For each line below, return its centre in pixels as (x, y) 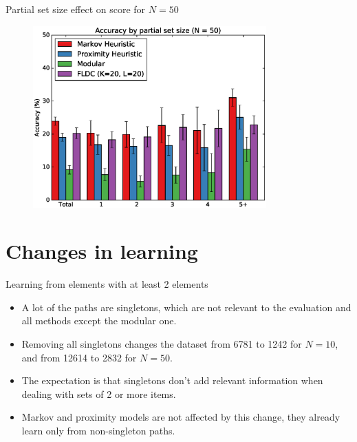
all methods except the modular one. (99, 320)
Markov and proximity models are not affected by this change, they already (181, 417)
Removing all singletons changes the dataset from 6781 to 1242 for (162, 344)
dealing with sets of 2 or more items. (99, 393)
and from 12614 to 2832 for (79, 357)
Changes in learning (102, 251)
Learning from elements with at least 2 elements (107, 284)
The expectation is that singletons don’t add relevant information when (172, 380)
